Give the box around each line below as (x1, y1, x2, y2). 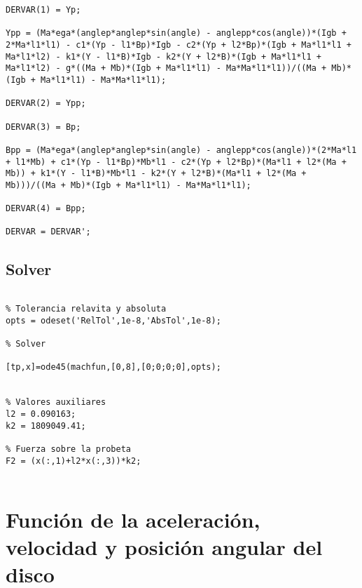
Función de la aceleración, (6, 505, 260, 534)
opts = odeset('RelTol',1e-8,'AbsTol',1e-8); (6, 315, 221, 326)
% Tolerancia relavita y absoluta (6, 303, 167, 314)
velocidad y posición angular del (6, 533, 323, 561)
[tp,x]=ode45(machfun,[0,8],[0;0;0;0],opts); (6, 362, 221, 373)
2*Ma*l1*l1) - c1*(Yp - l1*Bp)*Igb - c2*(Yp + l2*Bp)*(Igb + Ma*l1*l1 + (6, 39, 351, 50)
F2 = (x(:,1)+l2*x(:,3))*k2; (6, 455, 141, 466)
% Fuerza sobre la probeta (6, 443, 131, 454)
